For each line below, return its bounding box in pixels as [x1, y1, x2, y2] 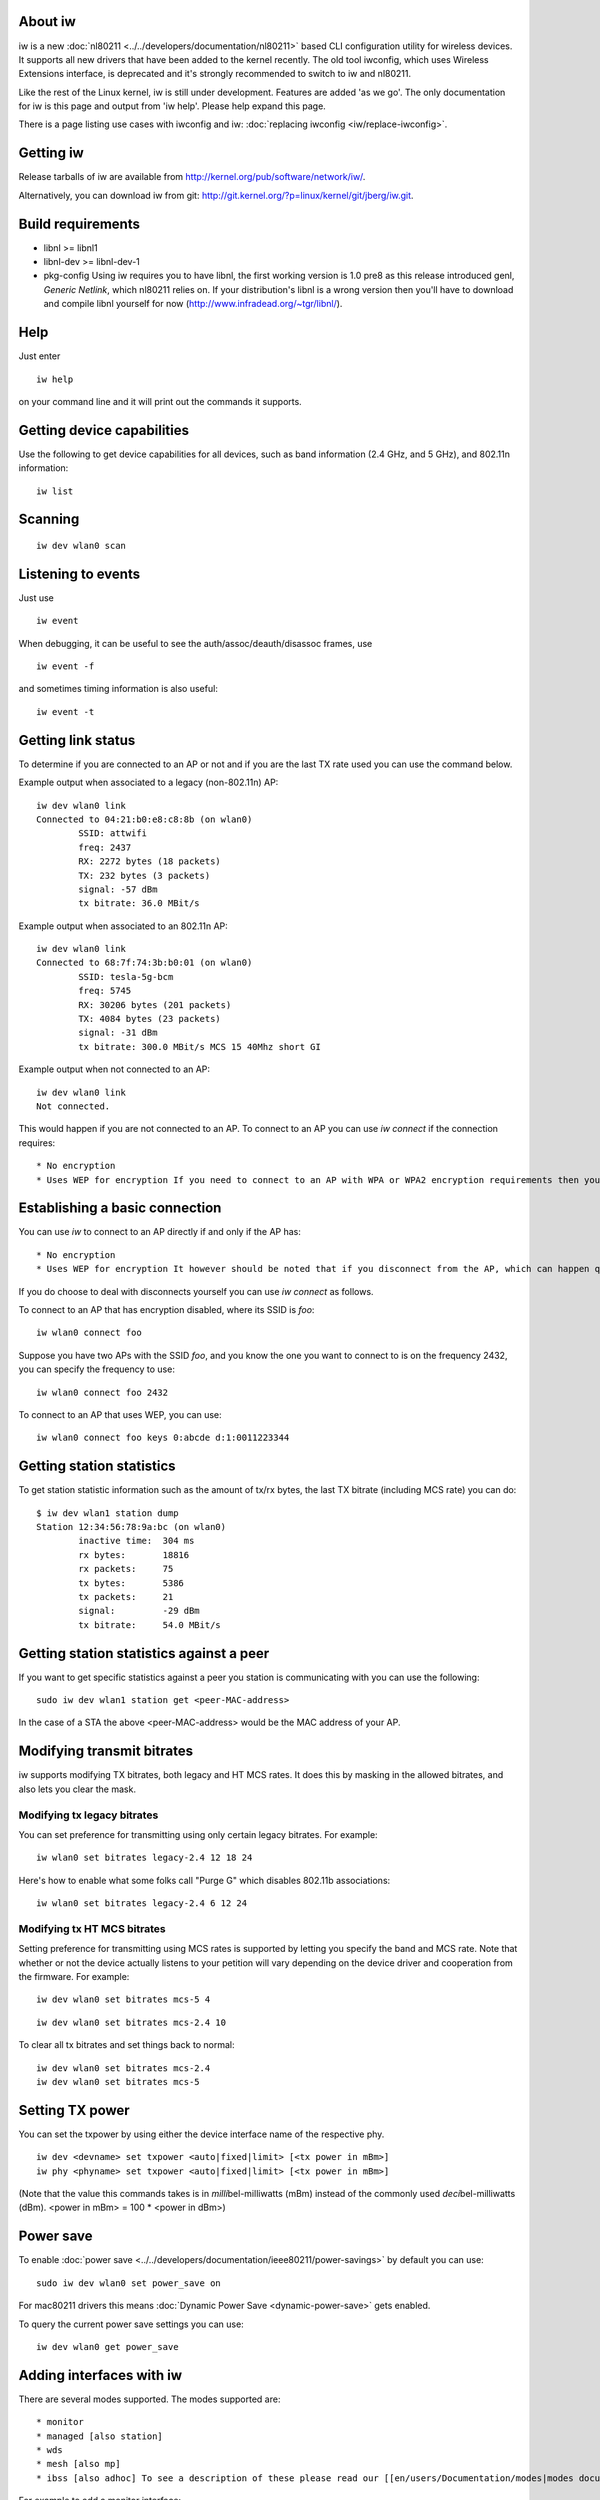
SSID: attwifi [78, 828, 148, 839]
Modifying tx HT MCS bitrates [18, 1921, 166, 1935]
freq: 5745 [78, 985, 132, 997]
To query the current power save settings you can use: [18, 2318, 244, 2330]
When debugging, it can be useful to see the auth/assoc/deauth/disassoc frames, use [18, 637, 373, 649]
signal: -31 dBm [78, 1027, 158, 1039]
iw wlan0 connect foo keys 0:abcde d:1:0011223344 [36, 1432, 290, 1444]
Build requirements [18, 215, 140, 232]
